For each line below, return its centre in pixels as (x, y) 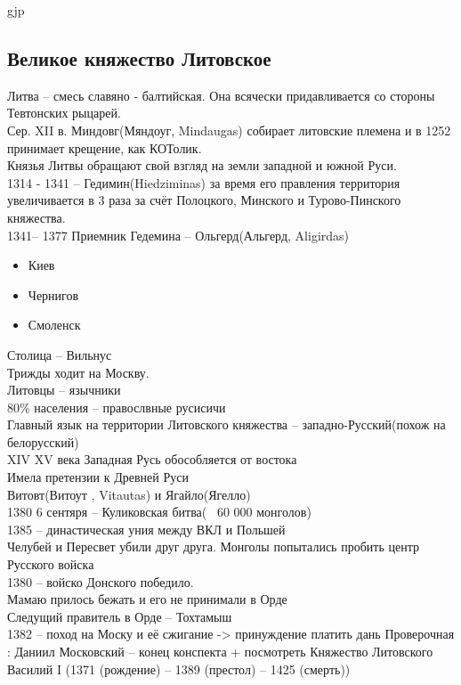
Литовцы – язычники (64, 390)
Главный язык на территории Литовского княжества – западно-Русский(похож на (226, 424)
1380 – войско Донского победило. (101, 581)
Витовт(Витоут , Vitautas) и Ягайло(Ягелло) (129, 494)
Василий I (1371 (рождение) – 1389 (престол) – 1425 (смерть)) (179, 669)
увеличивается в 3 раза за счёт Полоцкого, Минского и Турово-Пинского (204, 200)
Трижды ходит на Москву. (78, 372)
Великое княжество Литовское (139, 57)
